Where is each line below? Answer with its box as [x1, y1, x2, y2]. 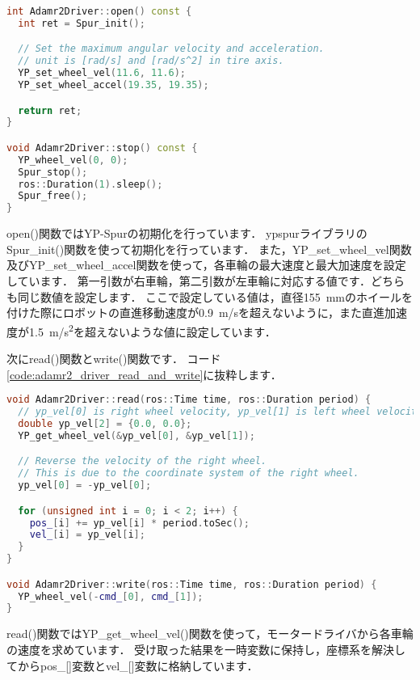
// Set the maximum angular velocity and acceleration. [18, 43, 325, 55]
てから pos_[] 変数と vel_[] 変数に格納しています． [6, 657, 258, 674]
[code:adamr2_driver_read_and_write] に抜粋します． [6, 365, 282, 382]
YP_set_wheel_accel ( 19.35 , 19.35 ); [18, 79, 209, 91]
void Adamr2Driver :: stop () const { [6, 141, 198, 154]
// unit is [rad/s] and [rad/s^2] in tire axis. [18, 55, 284, 67]
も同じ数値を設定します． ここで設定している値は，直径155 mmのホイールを [6, 288, 414, 305]
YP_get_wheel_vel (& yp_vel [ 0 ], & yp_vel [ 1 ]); [18, 429, 255, 441]
